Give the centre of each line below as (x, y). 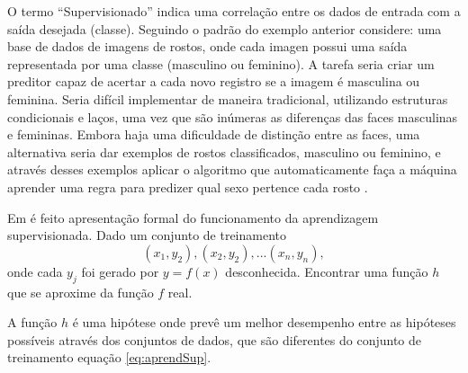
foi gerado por (120, 271)
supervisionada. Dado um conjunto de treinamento (147, 235)
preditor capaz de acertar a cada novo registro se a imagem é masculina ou (214, 81)
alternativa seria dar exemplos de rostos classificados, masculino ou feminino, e (224, 151)
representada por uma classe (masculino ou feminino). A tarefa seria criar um (221, 63)
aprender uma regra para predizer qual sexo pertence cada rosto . (188, 186)
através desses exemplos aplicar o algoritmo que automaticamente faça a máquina (232, 169)
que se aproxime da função (81, 292)
